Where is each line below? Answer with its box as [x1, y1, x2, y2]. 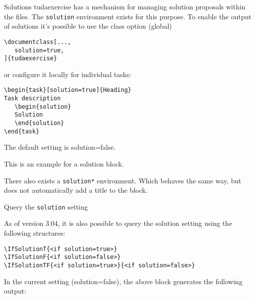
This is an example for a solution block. [4, 158, 124, 169]
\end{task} [4, 128, 40, 135]
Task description [4, 95, 61, 102]
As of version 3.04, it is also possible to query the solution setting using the [4, 218, 232, 228]
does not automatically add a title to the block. [4, 185, 148, 195]
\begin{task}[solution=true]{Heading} [4, 86, 131, 94]
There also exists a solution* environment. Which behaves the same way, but [4, 175, 242, 185]
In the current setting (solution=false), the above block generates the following [4, 276, 243, 286]
